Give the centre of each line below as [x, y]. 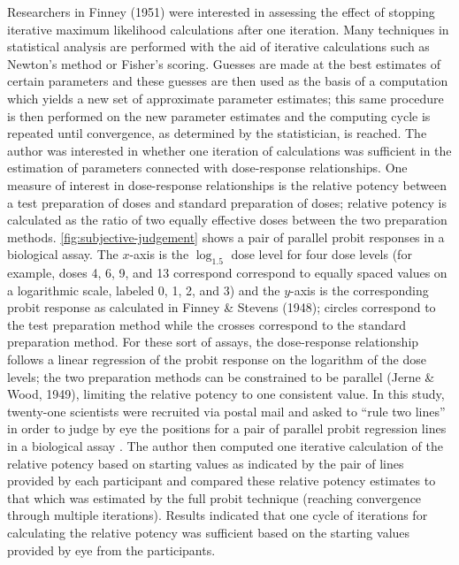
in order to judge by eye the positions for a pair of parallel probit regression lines [227, 428]
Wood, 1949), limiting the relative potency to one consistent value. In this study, [226, 394]
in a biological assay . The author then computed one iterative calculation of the [225, 446]
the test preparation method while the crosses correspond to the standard [207, 324]
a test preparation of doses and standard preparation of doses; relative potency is [227, 202]
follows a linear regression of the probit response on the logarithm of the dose [217, 359]
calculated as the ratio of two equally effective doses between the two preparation [227, 220]
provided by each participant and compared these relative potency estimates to [222, 481]
